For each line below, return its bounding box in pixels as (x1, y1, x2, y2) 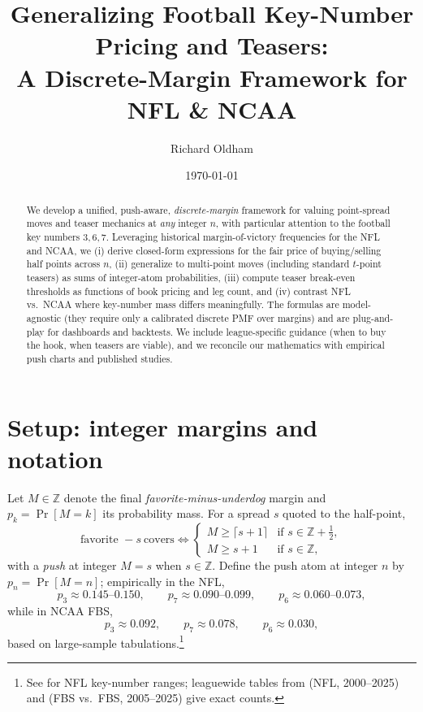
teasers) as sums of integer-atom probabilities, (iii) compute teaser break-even (26, 270, 356, 284)
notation (7, 441, 103, 475)
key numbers (26, 229, 80, 243)
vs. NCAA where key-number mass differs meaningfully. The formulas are (26, 297, 339, 311)
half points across (26, 257, 101, 271)
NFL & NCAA (127, 92, 297, 125)
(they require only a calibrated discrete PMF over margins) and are (64, 310, 350, 324)
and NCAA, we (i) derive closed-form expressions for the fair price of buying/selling (26, 243, 382, 257)
